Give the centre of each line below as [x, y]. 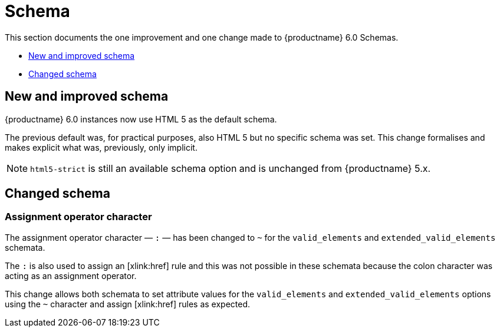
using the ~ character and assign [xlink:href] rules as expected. [128, 304]
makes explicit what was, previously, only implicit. [101, 147]
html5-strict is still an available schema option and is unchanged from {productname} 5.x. [231, 168]
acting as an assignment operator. [71, 275]
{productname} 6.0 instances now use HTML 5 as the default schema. [141, 119]
